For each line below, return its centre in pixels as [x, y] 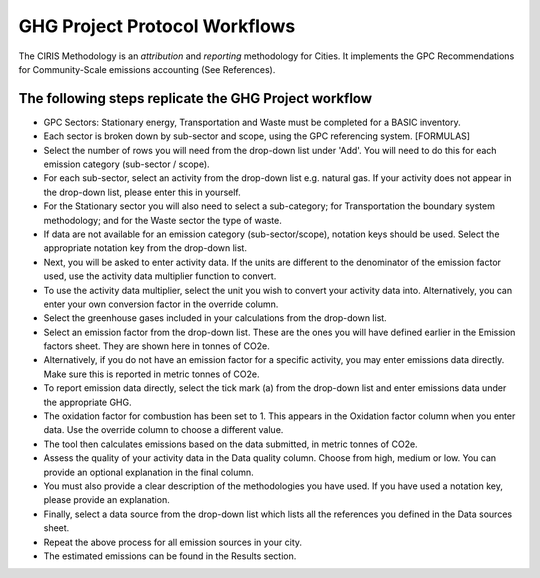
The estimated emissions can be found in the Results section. [170, 556]
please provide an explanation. [106, 500]
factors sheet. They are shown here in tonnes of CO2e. [156, 346]
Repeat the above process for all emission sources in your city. [173, 542]
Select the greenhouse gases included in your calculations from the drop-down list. [215, 318]
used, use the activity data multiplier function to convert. [160, 276]
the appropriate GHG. [87, 402]
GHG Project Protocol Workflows [157, 26]
